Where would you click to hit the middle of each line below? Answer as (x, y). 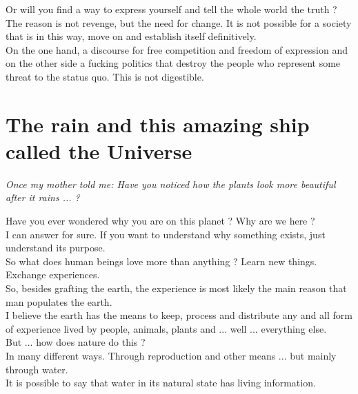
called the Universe (99, 151)
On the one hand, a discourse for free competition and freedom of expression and (177, 49)
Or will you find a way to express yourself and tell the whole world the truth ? (171, 9)
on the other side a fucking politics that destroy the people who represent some (173, 63)
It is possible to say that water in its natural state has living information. (161, 383)
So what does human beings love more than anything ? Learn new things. (161, 261)
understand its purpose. (56, 248)
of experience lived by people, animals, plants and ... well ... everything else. (166, 328)
